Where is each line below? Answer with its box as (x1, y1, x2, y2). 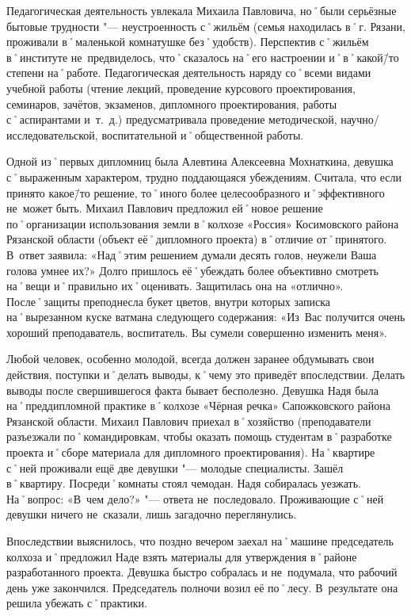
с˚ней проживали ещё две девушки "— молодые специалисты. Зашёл (6, 459, 344, 476)
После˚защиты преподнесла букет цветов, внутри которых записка (6, 293, 331, 309)
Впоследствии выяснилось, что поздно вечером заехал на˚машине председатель (6, 533, 394, 549)
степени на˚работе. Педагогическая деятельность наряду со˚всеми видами (6, 64, 371, 81)
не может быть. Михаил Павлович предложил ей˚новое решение (6, 200, 323, 216)
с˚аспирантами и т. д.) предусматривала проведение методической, (6, 111, 337, 128)
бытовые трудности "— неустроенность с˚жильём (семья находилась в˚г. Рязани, (6, 17, 405, 34)
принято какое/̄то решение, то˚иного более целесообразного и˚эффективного (6, 184, 385, 201)
